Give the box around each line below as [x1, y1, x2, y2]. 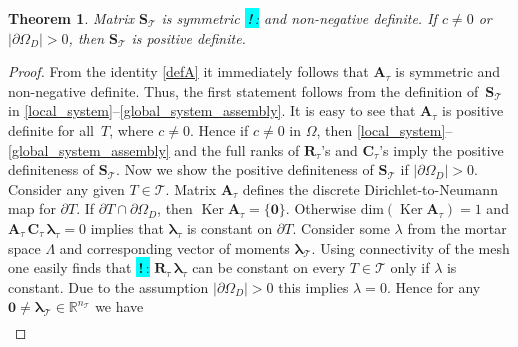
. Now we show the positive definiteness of [116, 159, 374, 180]
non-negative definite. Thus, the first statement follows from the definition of [8, 80, 479, 101]
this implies [278, 276, 349, 297]
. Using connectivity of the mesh [311, 237, 510, 258]
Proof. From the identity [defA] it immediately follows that [8, 61, 369, 82]
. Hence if [189, 119, 249, 140]
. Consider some [292, 217, 390, 238]
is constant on [186, 217, 273, 238]
